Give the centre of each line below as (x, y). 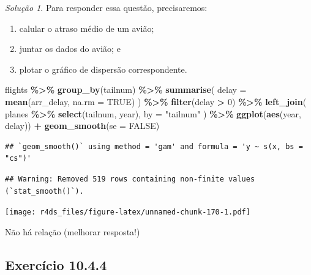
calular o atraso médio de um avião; (87, 28)
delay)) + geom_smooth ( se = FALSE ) (82, 126)
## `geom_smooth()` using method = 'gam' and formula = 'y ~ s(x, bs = (154, 146)
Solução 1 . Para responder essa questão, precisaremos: (106, 7)
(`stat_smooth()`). (44, 191)
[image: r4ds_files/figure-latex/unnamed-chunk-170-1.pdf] (128, 212)
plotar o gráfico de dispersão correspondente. (103, 69)
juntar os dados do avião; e (70, 49)
